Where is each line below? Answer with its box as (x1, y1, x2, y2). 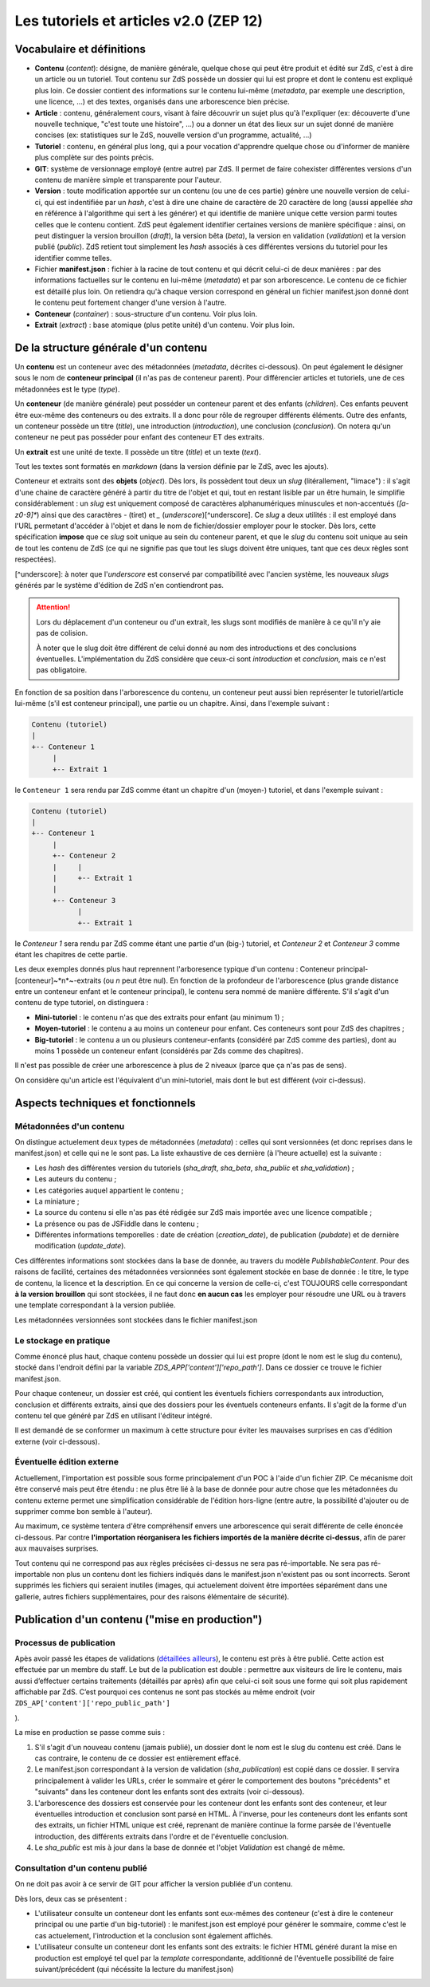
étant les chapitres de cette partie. (14, 949, 127, 959)
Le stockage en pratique (14, 1335, 111, 1346)
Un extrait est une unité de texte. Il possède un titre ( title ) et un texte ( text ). (14, 447, 262, 456)
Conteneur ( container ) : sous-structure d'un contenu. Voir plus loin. (34, 309, 258, 318)
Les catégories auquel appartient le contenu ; (34, 1185, 184, 1195)
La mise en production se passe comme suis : (14, 1728, 166, 1737)
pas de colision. (36, 629, 88, 638)
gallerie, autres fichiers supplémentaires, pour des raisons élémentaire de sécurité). (14, 1591, 290, 1601)
